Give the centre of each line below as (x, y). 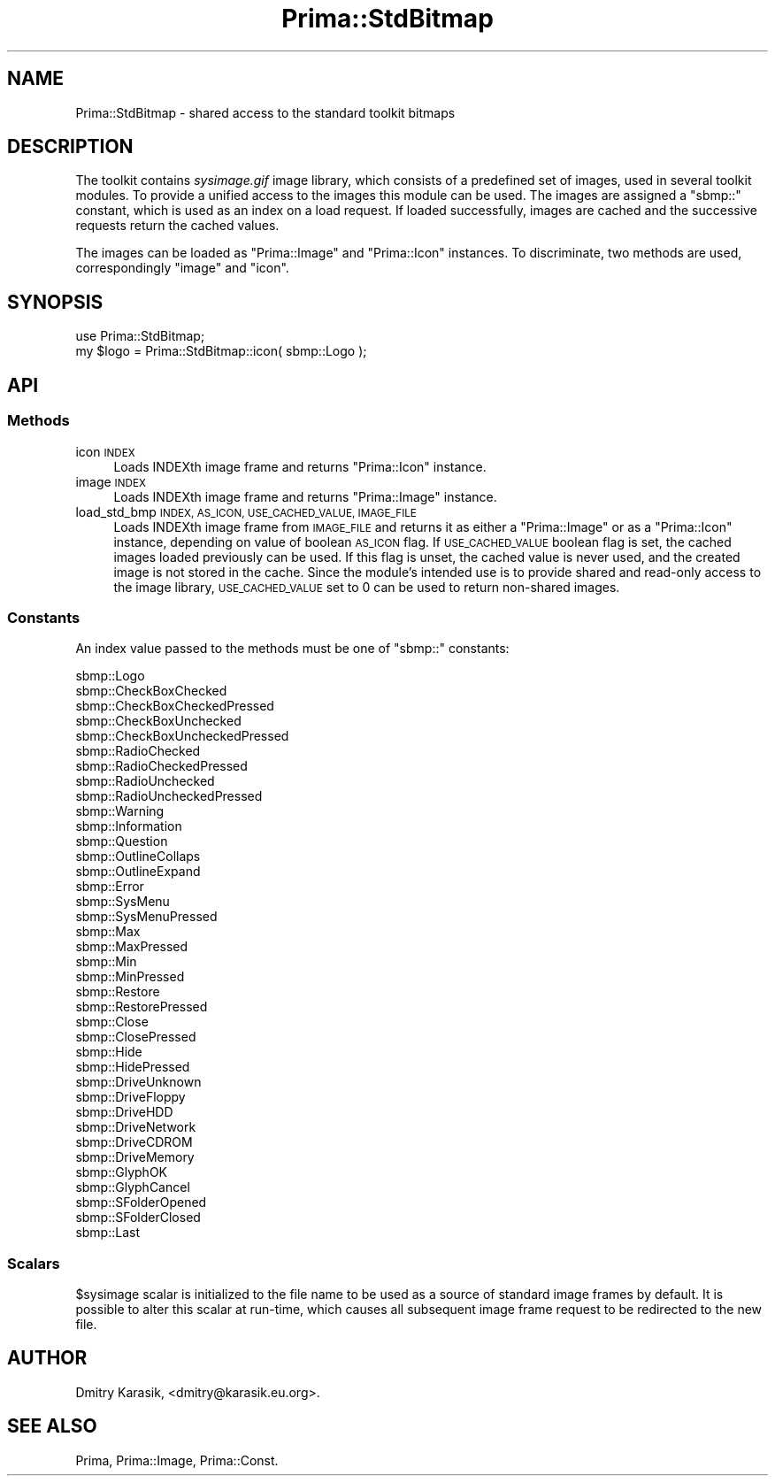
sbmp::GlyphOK (121, 1172)
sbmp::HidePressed (133, 1067)
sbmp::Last (108, 1233)
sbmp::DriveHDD (124, 1112)
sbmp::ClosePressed (136, 1037)
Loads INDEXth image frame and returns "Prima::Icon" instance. (300, 466)
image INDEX (111, 481)
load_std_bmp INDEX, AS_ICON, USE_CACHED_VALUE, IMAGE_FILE (246, 511)
